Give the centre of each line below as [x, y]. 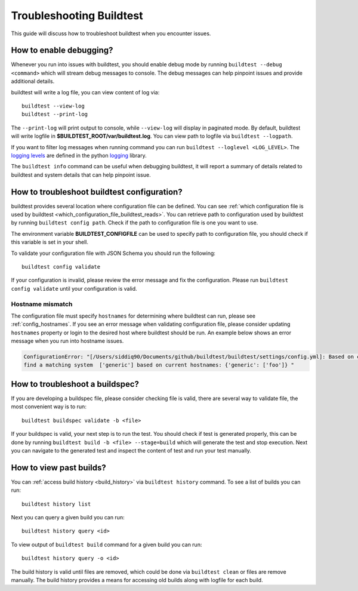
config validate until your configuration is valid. [74, 288]
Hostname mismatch [42, 304]
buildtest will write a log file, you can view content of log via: [85, 92]
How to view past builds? [59, 468]
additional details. [33, 81]
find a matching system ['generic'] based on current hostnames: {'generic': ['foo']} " [159, 365]
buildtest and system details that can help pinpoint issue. [81, 175]
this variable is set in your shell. [50, 242]
